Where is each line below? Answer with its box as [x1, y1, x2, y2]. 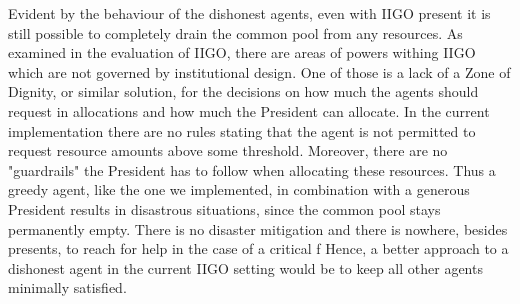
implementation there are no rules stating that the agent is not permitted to [8, 120, 476, 141]
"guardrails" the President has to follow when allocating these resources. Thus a [8, 159, 496, 180]
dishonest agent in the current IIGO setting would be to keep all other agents [8, 257, 483, 278]
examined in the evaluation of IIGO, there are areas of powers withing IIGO [8, 42, 476, 63]
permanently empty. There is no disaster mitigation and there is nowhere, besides [8, 218, 508, 239]
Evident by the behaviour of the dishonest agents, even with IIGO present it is [8, 3, 491, 23]
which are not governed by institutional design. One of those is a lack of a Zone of [8, 61, 511, 82]
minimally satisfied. [8, 277, 127, 298]
